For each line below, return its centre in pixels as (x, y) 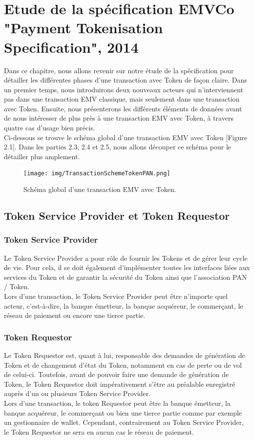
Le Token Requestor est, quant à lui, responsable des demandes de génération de (125, 355)
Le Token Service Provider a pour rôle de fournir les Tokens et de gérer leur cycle (126, 258)
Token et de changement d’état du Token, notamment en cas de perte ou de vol (123, 365)
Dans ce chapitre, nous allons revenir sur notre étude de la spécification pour (119, 70)
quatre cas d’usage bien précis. (50, 128)
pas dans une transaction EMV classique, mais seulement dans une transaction (122, 99)
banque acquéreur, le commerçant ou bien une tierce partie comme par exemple (123, 412)
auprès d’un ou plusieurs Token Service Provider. (77, 393)
